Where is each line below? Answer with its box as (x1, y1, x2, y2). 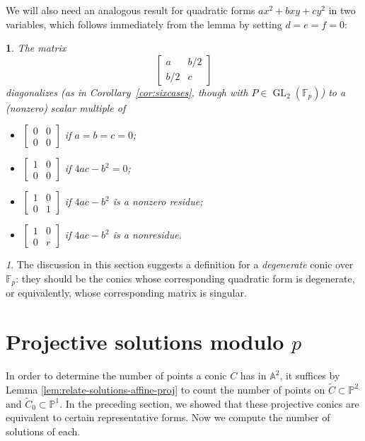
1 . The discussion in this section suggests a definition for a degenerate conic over (6, 257, 354, 272)
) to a (320, 84, 346, 99)
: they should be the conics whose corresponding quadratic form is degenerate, (16, 270, 355, 285)
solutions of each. (6, 423, 81, 438)
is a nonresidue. (112, 227, 182, 242)
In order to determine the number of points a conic (6, 368, 227, 383)
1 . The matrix (6, 40, 66, 55)
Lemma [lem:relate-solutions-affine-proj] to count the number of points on (6, 382, 325, 396)
